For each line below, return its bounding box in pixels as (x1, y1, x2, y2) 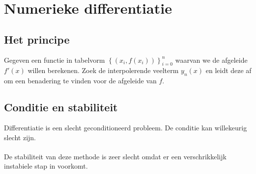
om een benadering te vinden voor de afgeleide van (4, 75, 157, 86)
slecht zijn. (4, 132, 36, 142)
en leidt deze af (205, 65, 252, 75)
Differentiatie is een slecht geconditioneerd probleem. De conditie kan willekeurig (4, 122, 247, 132)
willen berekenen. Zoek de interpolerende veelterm (28, 65, 179, 75)
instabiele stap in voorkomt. (4, 161, 88, 171)
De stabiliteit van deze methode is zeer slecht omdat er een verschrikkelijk (4, 151, 227, 161)
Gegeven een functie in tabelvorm (4, 54, 105, 65)
